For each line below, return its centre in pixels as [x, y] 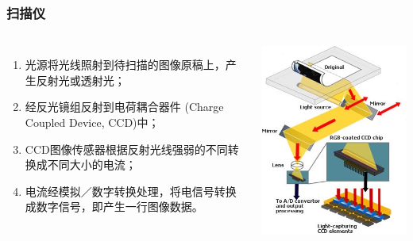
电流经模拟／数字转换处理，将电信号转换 [131, 191]
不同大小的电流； [92, 164]
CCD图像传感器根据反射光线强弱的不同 [126, 149]
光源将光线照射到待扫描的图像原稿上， [125, 65]
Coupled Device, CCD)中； [92, 122]
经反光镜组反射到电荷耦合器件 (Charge [124, 107]
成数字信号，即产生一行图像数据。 [114, 207]
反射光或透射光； [81, 80]
